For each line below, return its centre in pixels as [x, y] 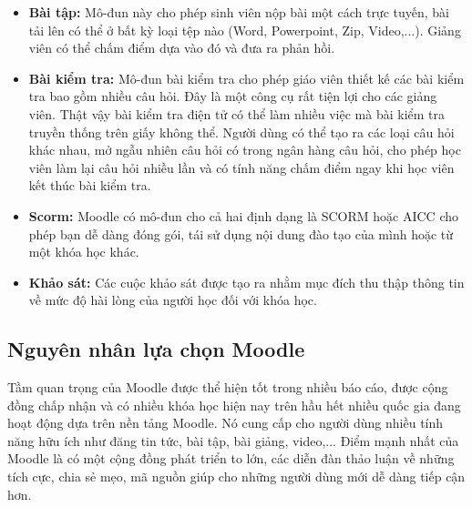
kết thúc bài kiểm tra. [90, 185]
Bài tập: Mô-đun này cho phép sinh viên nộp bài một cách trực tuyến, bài [239, 12]
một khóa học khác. [84, 252]
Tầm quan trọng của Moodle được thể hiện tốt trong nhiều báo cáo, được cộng [228, 387]
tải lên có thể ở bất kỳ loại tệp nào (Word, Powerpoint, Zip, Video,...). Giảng [245, 30]
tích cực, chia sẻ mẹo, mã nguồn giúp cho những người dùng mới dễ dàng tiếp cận [236, 477]
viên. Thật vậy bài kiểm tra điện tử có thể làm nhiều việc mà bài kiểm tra [237, 113]
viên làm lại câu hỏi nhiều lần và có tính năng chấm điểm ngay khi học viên [241, 167]
